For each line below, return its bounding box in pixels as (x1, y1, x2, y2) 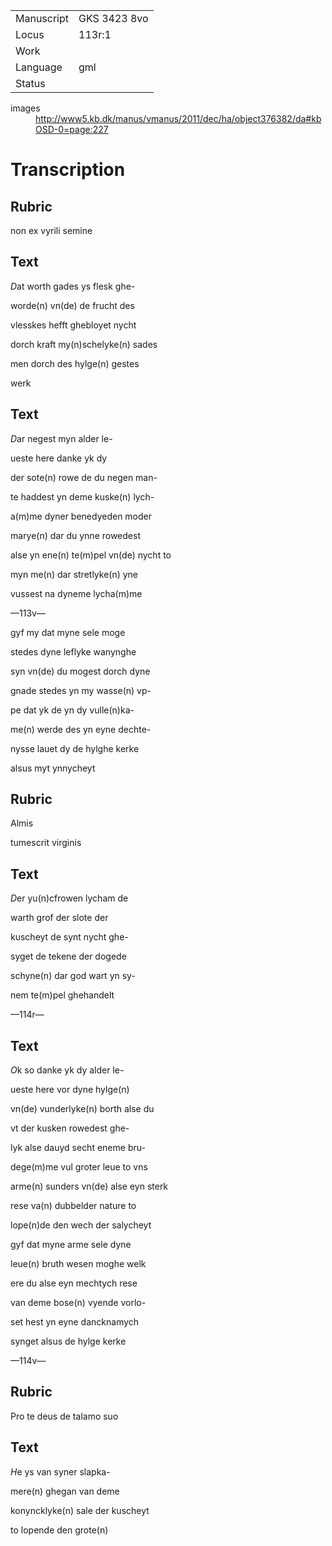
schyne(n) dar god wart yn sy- (10, 970, 136, 982)
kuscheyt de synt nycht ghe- (10, 931, 129, 943)
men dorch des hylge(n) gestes (10, 357, 140, 369)
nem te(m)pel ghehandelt (10, 989, 115, 1001)
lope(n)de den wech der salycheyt (10, 1219, 152, 1231)
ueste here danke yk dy (10, 452, 108, 464)
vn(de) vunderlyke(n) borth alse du (10, 1103, 155, 1115)
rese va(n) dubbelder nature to (10, 1200, 137, 1212)
